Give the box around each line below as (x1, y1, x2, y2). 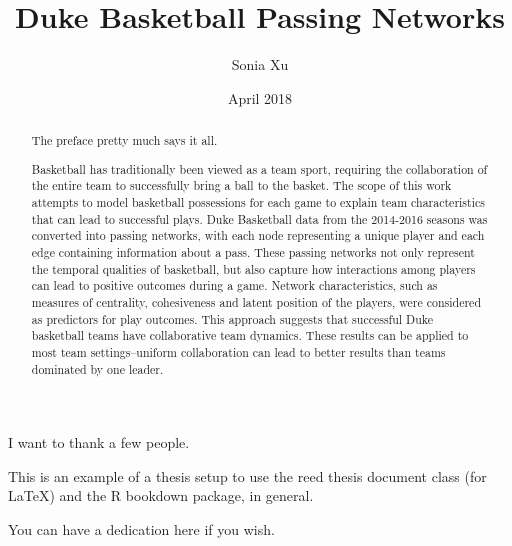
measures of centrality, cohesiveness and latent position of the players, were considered (31, 293, 481, 310)
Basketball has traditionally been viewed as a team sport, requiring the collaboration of (31, 160, 488, 177)
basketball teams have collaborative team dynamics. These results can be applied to (31, 327, 469, 344)
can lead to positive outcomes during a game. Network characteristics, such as (31, 277, 438, 294)
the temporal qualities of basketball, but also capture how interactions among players (31, 260, 476, 277)
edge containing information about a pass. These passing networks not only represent (31, 243, 475, 260)
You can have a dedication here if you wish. (8, 518, 275, 539)
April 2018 (227, 87, 293, 108)
